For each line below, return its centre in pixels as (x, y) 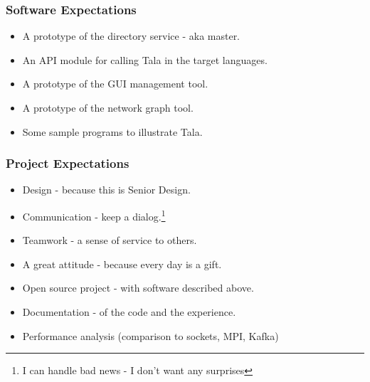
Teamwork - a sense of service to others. (110, 240)
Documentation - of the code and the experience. (129, 312)
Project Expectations (68, 163)
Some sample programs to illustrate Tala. (112, 131)
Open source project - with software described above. (138, 288)
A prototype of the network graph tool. (108, 107)
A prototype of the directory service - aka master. (131, 36)
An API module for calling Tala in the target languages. (145, 59)
